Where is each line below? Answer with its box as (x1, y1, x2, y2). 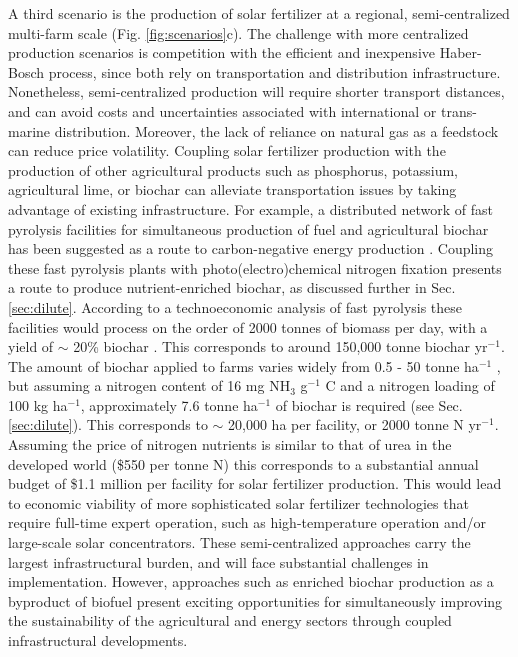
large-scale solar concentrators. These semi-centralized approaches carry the (8, 532, 471, 553)
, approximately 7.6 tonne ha (80, 394, 258, 415)
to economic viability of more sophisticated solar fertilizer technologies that (8, 492, 469, 513)
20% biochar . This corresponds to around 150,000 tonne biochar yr (73, 336, 488, 357)
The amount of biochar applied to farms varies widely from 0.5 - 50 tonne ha (8, 355, 479, 376)
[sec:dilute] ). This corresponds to (8, 414, 208, 435)
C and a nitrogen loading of (325, 375, 495, 396)
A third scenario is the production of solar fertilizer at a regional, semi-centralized (8, 3, 510, 23)
